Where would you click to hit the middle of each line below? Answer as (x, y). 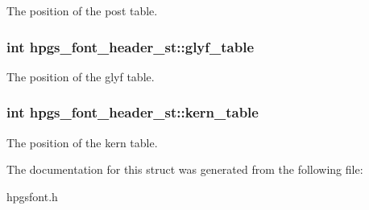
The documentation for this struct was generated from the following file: (185, 169)
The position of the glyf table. (81, 76)
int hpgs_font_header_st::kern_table (133, 112)
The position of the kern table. (82, 142)
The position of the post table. (82, 10)
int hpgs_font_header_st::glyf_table (131, 46)
